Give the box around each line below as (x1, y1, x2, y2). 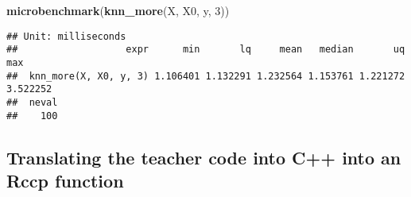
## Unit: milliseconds (6, 30, 126, 42)
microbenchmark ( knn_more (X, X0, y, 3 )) (6, 2, 230, 18)
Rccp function (6, 168, 124, 192)
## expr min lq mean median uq (6, 44, 405, 56)
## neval (6, 96, 58, 108)
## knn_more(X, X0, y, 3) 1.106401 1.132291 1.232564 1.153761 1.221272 (6, 70, 405, 82)
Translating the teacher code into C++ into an (6, 145, 401, 169)
